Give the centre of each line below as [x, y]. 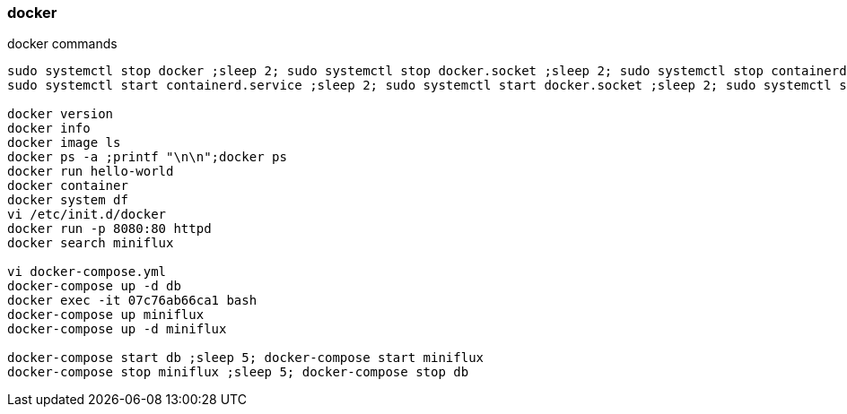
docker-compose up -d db [94, 286]
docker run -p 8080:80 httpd [109, 229]
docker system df [68, 200]
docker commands [62, 44]
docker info [49, 129]
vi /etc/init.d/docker [87, 215]
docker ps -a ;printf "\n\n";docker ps [147, 157]
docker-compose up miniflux [106, 315]
